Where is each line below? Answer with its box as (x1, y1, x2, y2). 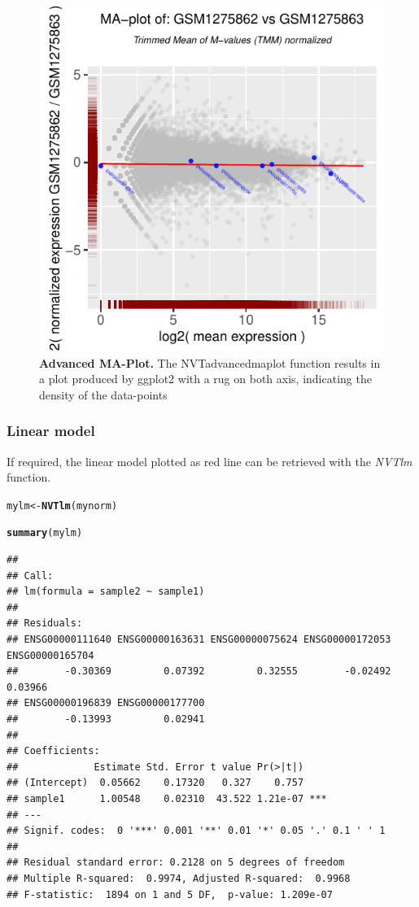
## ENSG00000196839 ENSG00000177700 (7, 697, 205, 709)
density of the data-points (39, 386, 168, 403)
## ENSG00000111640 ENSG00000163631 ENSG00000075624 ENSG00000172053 (7, 634, 391, 646)
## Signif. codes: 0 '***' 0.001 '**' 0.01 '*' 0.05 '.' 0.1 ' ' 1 (7, 825, 386, 837)
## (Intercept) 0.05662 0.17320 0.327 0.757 (7, 777, 304, 789)
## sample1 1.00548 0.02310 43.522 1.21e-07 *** (7, 793, 327, 805)
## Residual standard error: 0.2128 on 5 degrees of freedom (7, 857, 345, 869)
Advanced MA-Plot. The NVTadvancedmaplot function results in (39, 354, 381, 371)
